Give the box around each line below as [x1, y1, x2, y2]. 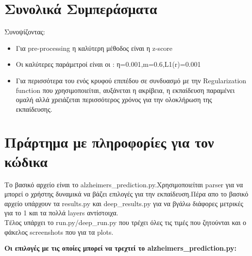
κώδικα [4, 151, 48, 171]
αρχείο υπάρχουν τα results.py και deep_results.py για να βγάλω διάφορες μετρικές [4, 198, 243, 208]
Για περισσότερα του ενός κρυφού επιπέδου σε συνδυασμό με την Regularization [16, 75, 247, 85]
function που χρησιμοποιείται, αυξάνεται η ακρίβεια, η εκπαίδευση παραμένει [16, 85, 235, 95]
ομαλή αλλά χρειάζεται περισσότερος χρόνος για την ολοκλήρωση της [16, 94, 212, 105]
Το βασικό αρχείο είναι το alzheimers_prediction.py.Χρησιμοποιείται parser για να [4, 179, 243, 189]
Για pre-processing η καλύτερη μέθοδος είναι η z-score [16, 43, 173, 53]
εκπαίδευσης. [16, 104, 52, 114]
